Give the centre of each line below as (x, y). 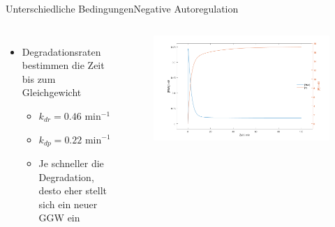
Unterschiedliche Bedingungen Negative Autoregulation (122, 8)
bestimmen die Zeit (63, 65)
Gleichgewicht (52, 92)
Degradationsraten (61, 51)
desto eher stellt (73, 190)
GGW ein (59, 218)
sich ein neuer (68, 204)
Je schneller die (71, 163)
